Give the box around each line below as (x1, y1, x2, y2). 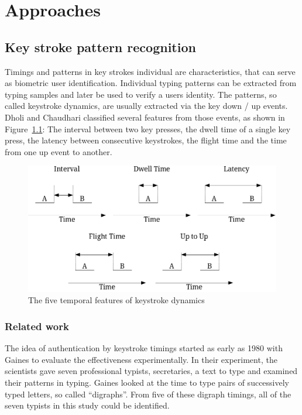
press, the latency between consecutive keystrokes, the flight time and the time (5, 134, 287, 146)
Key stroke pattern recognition (5, 37, 196, 56)
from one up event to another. (5, 145, 112, 157)
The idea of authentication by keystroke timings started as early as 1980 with (5, 342, 283, 354)
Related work (5, 318, 69, 333)
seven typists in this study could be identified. (5, 399, 170, 411)
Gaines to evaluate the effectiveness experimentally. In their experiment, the (5, 353, 277, 365)
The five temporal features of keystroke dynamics (28, 294, 205, 306)
